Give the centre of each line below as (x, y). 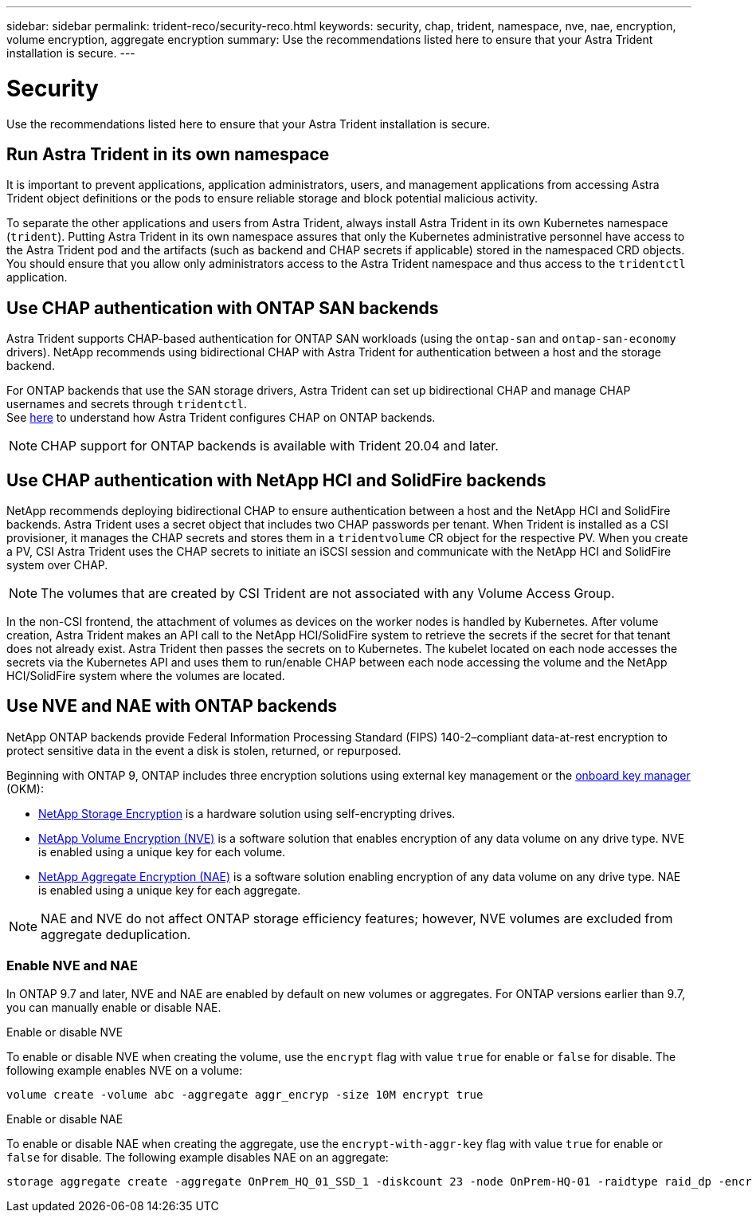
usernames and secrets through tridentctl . (127, 404)
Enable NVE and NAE (72, 966)
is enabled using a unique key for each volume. (162, 851)
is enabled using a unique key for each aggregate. (170, 890)
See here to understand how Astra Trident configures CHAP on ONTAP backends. (221, 418)
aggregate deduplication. (116, 934)
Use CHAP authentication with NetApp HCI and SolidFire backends (276, 480)
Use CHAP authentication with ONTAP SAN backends (223, 308)
